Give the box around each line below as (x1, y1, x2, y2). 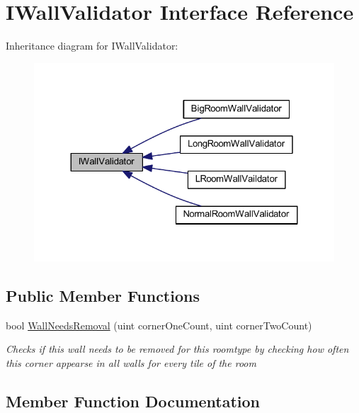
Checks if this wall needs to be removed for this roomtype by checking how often (6, 341, 349, 356)
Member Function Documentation (6, 390, 261, 412)
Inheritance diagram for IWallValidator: (6, 38, 178, 53)
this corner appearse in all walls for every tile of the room (6, 355, 256, 370)
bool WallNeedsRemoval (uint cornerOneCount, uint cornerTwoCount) (6, 317, 312, 332)
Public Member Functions (6, 284, 200, 306)
